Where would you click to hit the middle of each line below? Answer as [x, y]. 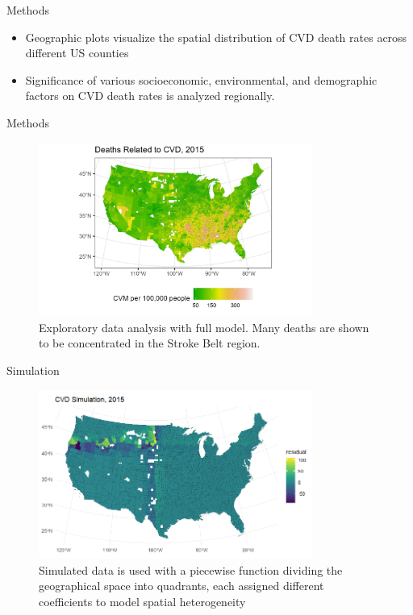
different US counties [77, 53]
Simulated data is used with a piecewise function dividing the [191, 569]
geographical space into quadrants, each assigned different [181, 586]
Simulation [33, 370]
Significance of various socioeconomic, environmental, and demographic [201, 79]
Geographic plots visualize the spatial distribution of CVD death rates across [216, 37]
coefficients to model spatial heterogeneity [142, 601]
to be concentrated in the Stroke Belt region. [150, 343]
